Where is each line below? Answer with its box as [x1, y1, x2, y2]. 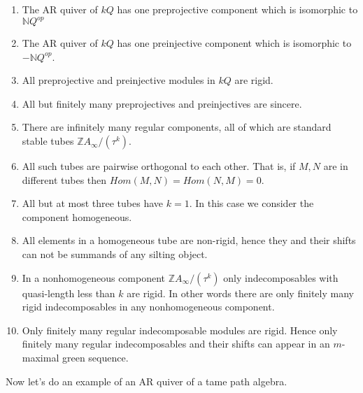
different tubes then [22, 172, 107, 187]
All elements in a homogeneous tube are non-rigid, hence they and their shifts [22, 233, 356, 248]
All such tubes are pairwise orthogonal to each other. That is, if [22, 159, 296, 173]
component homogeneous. [22, 209, 132, 224]
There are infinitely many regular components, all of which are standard [22, 120, 332, 134]
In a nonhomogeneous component [22, 270, 166, 285]
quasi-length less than [22, 285, 115, 300]
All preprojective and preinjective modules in [22, 73, 215, 87]
